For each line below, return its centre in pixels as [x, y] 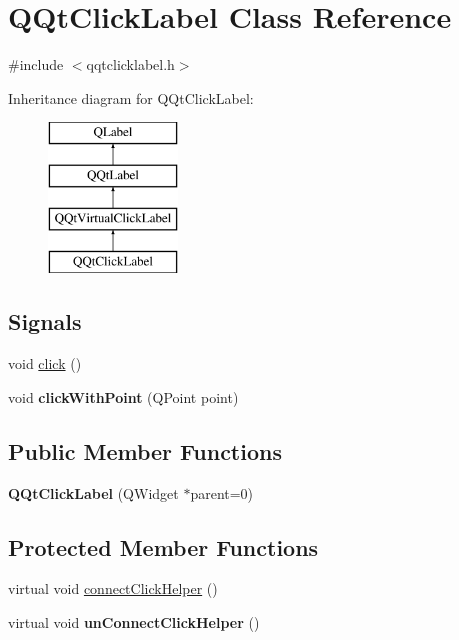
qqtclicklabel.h [130, 64]
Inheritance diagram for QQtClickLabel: [131, 97]
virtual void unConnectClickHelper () [134, 622]
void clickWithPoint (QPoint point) [123, 396]
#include [36, 64]
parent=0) [222, 492]
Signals [45, 321]
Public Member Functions [145, 450]
